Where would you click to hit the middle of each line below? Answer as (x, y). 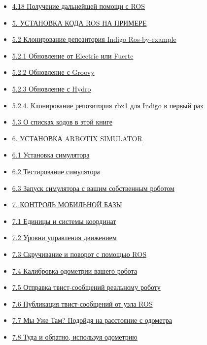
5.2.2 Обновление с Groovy (53, 72)
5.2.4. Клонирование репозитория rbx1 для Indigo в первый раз (107, 105)
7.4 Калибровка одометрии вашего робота (75, 270)
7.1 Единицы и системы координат (64, 221)
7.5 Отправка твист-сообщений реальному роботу (86, 287)
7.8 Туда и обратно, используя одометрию (75, 336)
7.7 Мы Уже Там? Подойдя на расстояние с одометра (92, 320)
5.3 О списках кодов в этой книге (62, 122)
